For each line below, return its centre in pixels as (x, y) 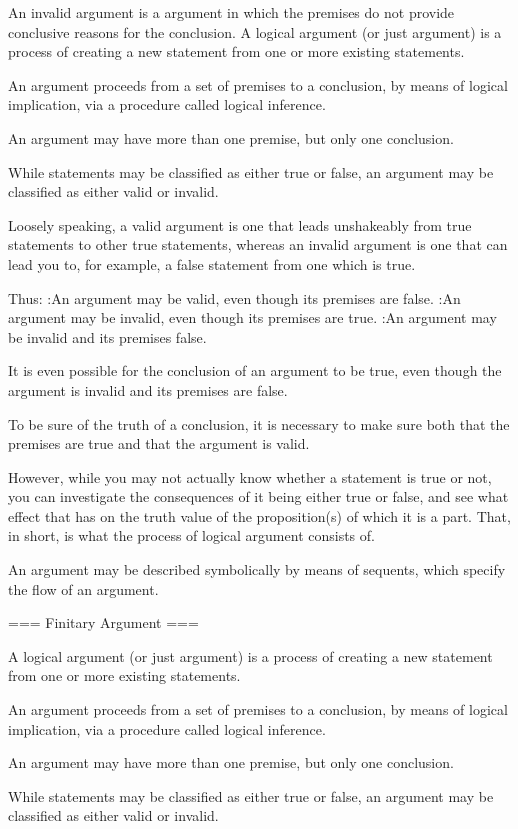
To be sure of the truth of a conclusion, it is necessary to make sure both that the (259, 423)
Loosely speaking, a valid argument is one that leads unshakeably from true (240, 224)
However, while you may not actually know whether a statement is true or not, (250, 476)
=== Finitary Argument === (103, 622)
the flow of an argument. (83, 588)
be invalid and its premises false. (107, 336)
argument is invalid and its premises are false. (148, 389)
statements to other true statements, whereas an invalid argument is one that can (258, 244)
